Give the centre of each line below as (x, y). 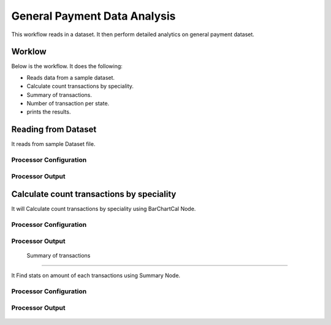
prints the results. (49, 112)
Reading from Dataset (54, 130)
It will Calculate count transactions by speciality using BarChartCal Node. (104, 209)
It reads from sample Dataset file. (53, 144)
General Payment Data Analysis (93, 16)
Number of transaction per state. (68, 104)
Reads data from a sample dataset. (71, 77)
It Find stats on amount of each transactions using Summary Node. (96, 275)
